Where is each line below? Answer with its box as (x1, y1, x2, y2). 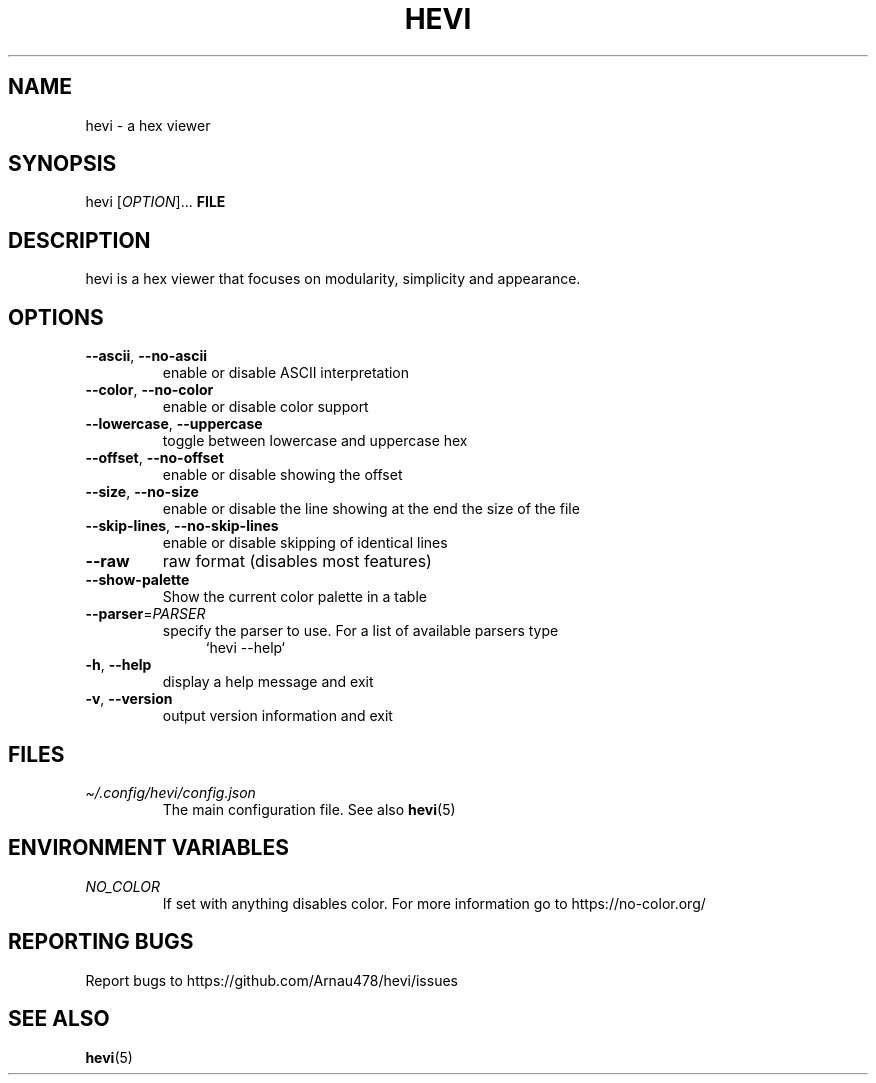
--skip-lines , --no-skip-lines (85, 517, 279, 535)
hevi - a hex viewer (85, 116, 211, 134)
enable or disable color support (162, 398, 369, 416)
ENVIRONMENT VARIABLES (8, 835, 289, 861)
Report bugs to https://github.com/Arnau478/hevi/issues (85, 971, 458, 989)
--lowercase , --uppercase (85, 415, 263, 433)
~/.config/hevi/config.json (85, 783, 256, 801)
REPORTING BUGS (8, 929, 194, 955)
